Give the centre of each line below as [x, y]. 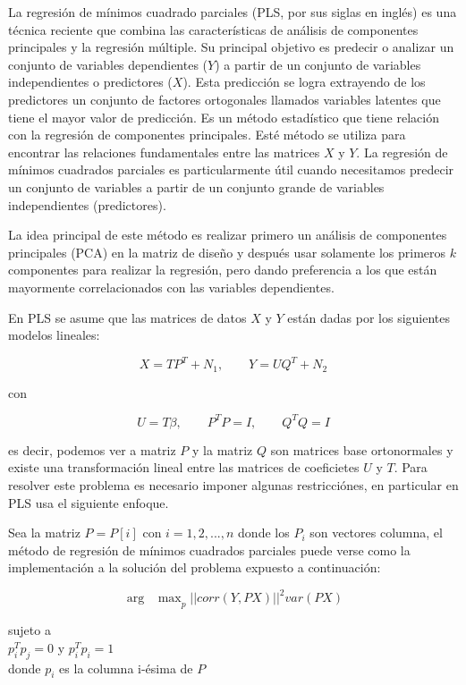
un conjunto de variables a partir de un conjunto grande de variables [196, 186]
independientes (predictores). [87, 204]
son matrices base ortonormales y [362, 449]
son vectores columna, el [376, 533]
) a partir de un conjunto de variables [318, 64]
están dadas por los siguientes [369, 317]
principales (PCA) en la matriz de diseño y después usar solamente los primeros [227, 252]
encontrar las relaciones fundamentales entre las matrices [164, 152]
